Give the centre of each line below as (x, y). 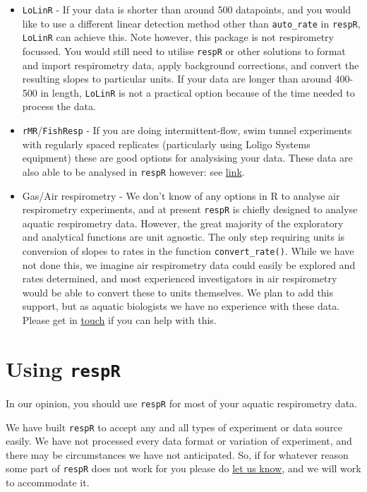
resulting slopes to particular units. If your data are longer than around (177, 79)
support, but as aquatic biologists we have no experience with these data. (181, 306)
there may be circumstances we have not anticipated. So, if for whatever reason (177, 454)
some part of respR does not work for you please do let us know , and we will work (183, 468)
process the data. (59, 106)
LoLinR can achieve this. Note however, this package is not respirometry (178, 37)
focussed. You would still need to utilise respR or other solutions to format (184, 50)
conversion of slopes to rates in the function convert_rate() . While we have (188, 251)
